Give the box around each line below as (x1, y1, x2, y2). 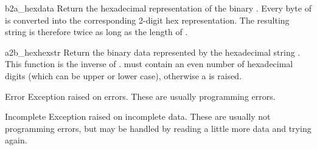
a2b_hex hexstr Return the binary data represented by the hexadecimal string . (5, 45, 301, 58)
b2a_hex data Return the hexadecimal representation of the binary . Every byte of (5, 2, 312, 14)
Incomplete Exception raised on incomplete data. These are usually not (5, 110, 271, 123)
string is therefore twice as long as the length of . (5, 25, 188, 38)
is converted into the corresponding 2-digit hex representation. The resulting (5, 13, 290, 26)
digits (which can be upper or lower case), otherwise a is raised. (5, 69, 242, 82)
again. (5, 134, 27, 146)
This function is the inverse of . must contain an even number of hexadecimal (5, 57, 293, 70)
